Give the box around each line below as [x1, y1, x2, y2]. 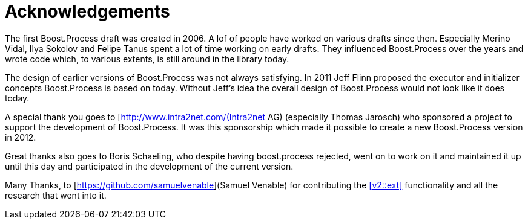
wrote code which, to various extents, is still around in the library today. [5, 53, 289, 64]
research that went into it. [5, 190, 107, 200]
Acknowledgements [5, 1, 170, 22]
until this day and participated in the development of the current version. [5, 161, 294, 171]
